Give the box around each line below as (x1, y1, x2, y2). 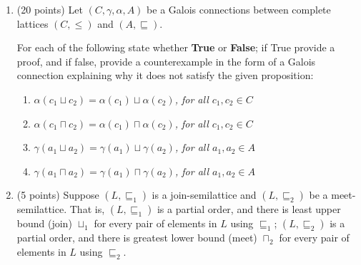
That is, (69, 202, 105, 217)
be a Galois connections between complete (147, 2, 331, 16)
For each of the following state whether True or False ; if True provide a (16, 40, 335, 55)
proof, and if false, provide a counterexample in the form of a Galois (16, 53, 316, 68)
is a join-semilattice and (152, 187, 257, 202)
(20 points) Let (16, 2, 83, 16)
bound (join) (16, 216, 72, 231)
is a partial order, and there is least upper (157, 202, 341, 217)
